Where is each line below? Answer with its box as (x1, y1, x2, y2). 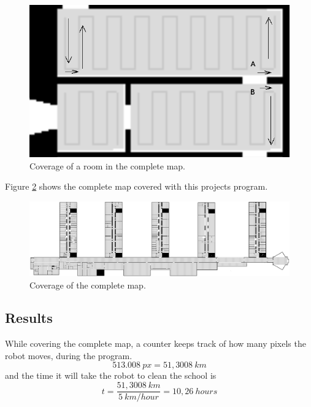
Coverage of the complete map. (29, 278, 146, 291)
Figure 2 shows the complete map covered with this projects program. (5, 180, 268, 193)
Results (5, 308, 53, 327)
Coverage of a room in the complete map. (29, 159, 185, 172)
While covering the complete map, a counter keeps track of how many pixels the (5, 337, 306, 350)
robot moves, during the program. (5, 349, 132, 362)
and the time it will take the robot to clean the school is (5, 369, 217, 382)
